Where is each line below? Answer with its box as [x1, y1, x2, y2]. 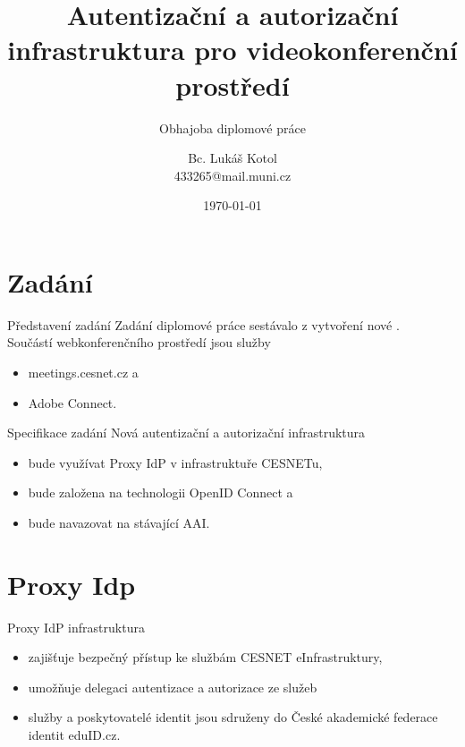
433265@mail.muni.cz [173, 166, 292, 184]
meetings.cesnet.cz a [28, 363, 139, 381]
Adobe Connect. [28, 393, 117, 412]
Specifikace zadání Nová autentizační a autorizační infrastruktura [7, 423, 366, 442]
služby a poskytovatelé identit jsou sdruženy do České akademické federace [28, 708, 438, 726]
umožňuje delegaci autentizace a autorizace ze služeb [28, 677, 317, 696]
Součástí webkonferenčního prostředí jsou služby [7, 333, 271, 352]
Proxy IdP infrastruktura [7, 617, 145, 636]
